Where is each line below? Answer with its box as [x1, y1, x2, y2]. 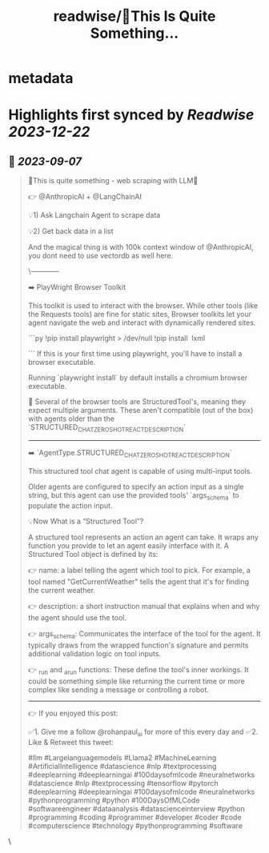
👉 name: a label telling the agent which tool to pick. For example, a [27, 565, 251, 575]
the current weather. [27, 585, 96, 595]
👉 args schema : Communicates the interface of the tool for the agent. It [27, 628, 261, 640]
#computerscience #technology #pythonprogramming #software [27, 820, 243, 831]
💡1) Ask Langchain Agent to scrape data [27, 210, 161, 220]
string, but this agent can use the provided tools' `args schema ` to [27, 490, 240, 502]
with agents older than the [27, 414, 114, 423]
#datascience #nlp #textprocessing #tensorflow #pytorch [27, 778, 219, 787]
